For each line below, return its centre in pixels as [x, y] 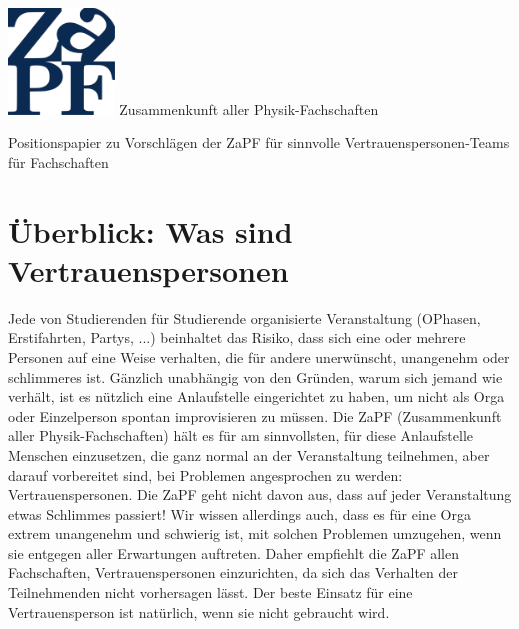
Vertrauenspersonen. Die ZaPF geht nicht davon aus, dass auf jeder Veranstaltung [260, 494]
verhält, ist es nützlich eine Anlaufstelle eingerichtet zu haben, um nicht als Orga [256, 396]
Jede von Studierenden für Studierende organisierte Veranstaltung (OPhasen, [244, 317]
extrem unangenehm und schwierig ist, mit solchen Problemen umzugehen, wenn [255, 533]
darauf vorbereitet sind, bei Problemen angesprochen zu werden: [205, 474]
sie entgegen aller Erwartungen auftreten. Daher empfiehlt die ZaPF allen [234, 552]
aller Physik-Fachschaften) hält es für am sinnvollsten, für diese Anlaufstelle [241, 435]
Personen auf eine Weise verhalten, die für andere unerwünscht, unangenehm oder [259, 356]
